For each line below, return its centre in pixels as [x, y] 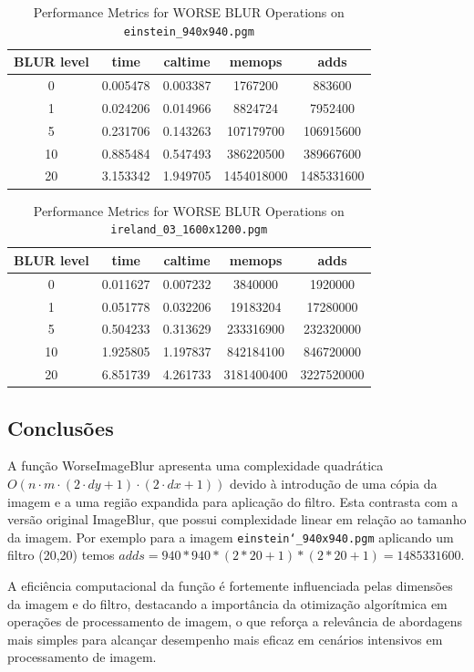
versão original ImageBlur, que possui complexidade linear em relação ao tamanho [237, 519]
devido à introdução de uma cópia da [333, 483]
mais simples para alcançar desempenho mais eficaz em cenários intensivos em [225, 639]
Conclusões [61, 427]
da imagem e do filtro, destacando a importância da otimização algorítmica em [227, 603]
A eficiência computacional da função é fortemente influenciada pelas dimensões [230, 585]
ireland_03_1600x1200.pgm [189, 230]
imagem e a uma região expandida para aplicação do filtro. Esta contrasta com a [233, 501]
